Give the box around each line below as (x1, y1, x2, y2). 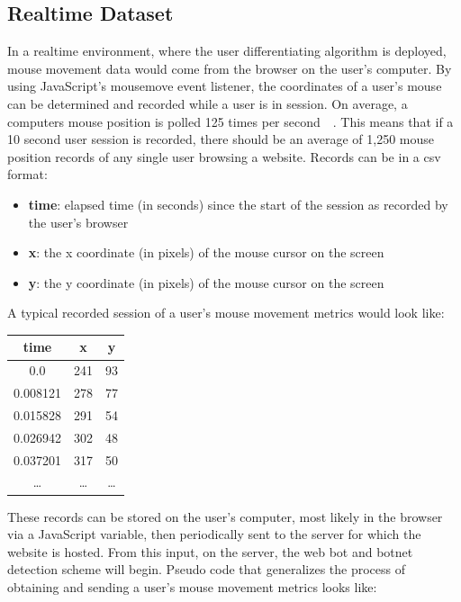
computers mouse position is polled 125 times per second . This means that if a (7, 112, 454, 130)
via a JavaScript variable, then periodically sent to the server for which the (7, 525, 421, 544)
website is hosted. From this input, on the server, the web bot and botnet (7, 542, 413, 561)
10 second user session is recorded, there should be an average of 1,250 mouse (7, 130, 435, 148)
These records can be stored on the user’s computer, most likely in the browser (7, 507, 443, 526)
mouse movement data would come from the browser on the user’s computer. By (7, 58, 452, 77)
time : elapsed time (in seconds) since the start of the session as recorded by (28, 194, 448, 213)
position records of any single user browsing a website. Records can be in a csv (7, 147, 441, 166)
